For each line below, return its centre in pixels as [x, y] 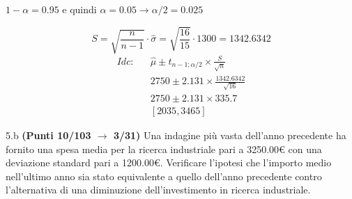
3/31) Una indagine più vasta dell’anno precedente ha [230, 135]
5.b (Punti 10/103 [48, 135]
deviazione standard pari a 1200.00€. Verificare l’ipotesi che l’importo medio [169, 162]
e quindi [79, 9]
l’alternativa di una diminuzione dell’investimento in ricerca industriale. [158, 190]
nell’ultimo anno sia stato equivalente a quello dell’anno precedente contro [164, 176]
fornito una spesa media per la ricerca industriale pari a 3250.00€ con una [164, 149]
